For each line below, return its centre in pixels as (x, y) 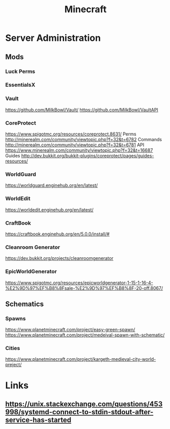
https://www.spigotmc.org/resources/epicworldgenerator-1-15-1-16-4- (79, 283)
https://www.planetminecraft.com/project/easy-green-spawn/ (70, 330)
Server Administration (53, 38)
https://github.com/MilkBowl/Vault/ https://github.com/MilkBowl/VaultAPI (82, 110)
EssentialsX (20, 85)
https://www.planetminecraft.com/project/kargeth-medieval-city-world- (81, 359)
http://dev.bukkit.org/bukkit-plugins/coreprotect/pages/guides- (88, 156)
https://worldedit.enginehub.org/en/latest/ (49, 209)
